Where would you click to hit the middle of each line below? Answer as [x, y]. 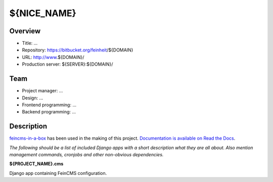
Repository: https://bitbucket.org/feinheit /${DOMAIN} [78, 50]
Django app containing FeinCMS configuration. [58, 173]
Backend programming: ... [49, 112]
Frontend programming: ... [49, 105]
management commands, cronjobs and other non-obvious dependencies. [86, 155]
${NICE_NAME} [43, 13]
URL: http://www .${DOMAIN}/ [53, 57]
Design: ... [32, 98]
